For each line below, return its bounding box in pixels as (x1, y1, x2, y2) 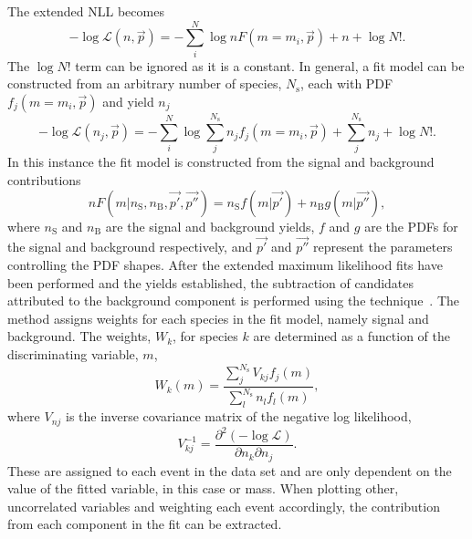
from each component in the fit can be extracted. (7, 514, 282, 534)
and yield (102, 91, 154, 110)
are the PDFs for (364, 216, 458, 235)
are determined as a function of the (253, 327, 450, 346)
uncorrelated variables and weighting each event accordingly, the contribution (7, 496, 440, 515)
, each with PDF (299, 74, 393, 93)
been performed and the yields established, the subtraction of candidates (7, 273, 414, 292)
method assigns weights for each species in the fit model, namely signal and (7, 308, 429, 327)
